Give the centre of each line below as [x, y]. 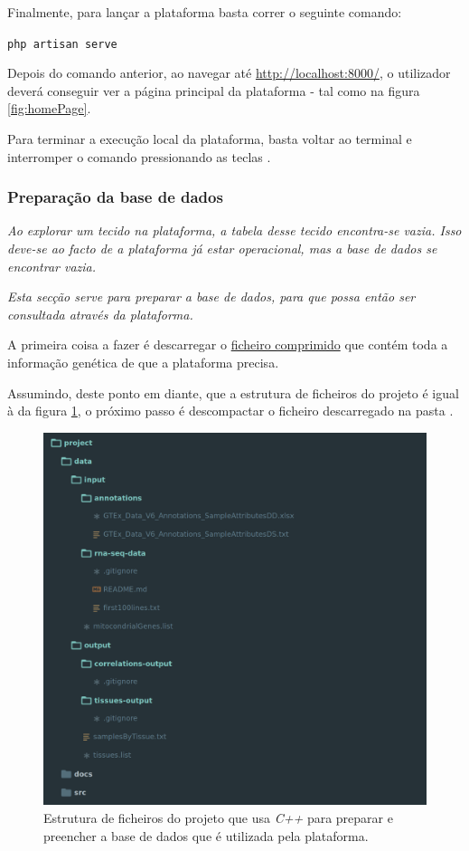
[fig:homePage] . [49, 108]
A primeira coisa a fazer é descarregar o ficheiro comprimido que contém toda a [228, 344]
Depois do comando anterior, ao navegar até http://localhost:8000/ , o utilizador [229, 73]
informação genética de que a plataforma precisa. [143, 362]
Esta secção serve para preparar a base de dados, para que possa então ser [211, 296]
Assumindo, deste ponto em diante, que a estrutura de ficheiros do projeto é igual [233, 392]
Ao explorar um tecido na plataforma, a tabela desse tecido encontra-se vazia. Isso [234, 230]
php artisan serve [62, 44]
